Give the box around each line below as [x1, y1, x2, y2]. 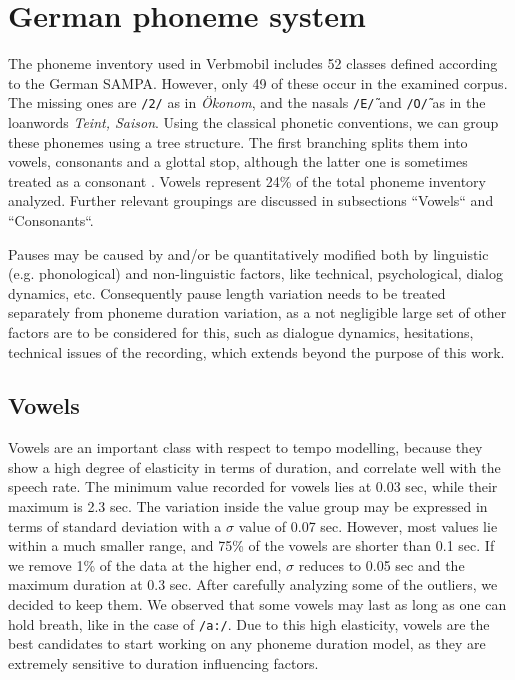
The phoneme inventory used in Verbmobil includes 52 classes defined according [8, 53, 498, 74]
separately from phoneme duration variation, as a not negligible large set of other [8, 302, 507, 323]
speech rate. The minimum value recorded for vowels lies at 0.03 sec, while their [8, 476, 498, 497]
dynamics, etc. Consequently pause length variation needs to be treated [8, 282, 446, 303]
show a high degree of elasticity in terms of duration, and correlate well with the [8, 456, 501, 477]
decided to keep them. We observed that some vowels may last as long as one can [8, 594, 507, 615]
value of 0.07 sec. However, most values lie [238, 515, 498, 536]
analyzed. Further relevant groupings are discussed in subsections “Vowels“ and [8, 190, 494, 211]
